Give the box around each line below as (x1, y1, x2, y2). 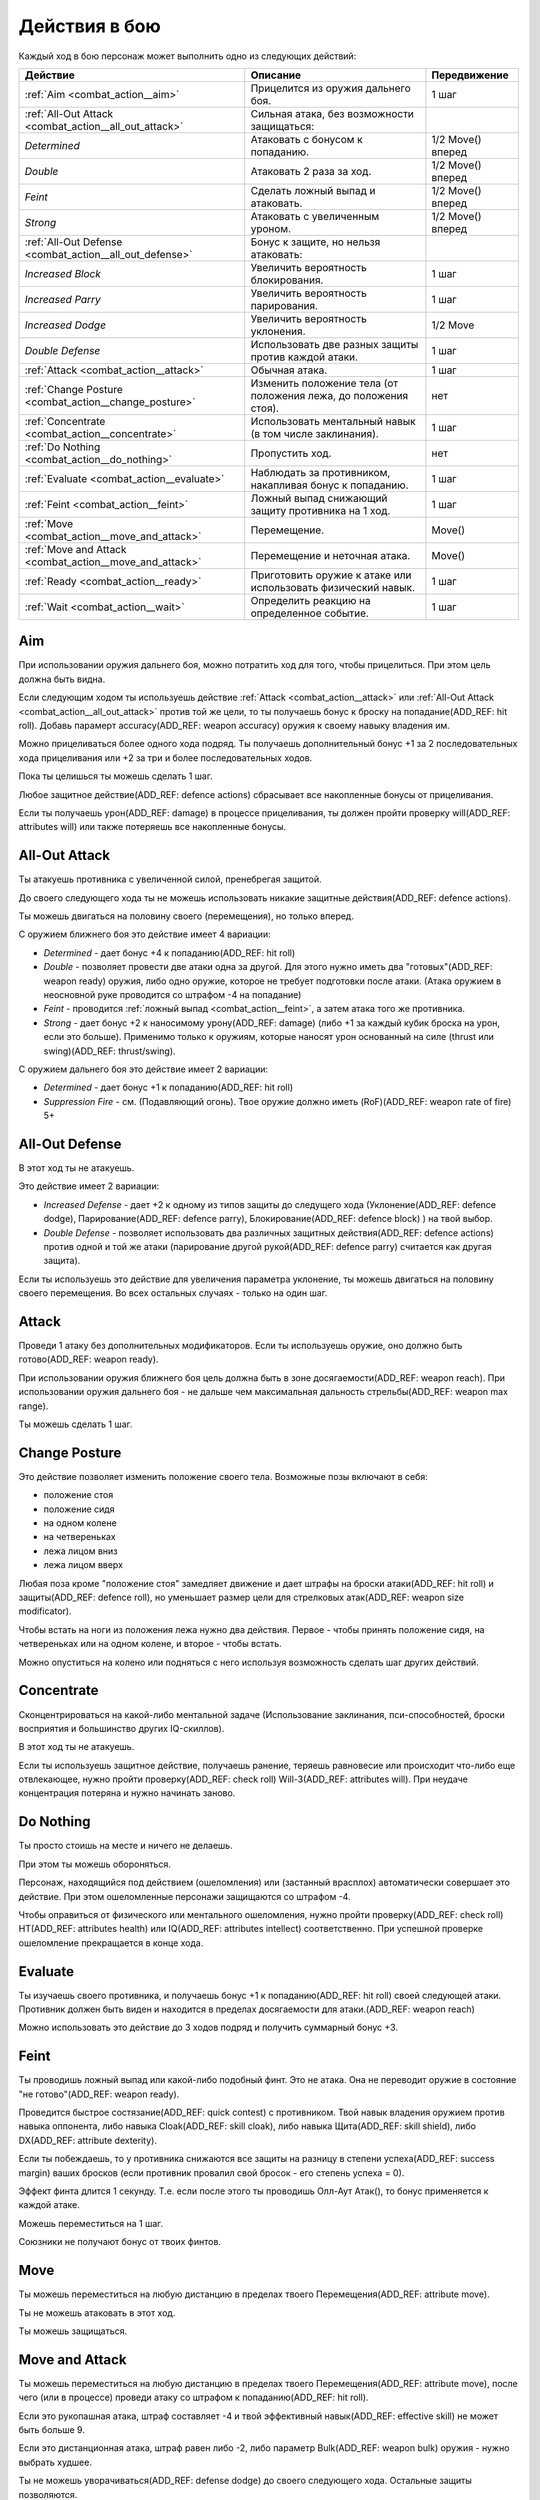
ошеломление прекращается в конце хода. (18, 1936, 204, 1949)
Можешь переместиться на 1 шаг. (18, 2217, 164, 2229)
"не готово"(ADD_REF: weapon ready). (18, 2088, 180, 2100)
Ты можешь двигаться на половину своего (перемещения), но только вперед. (18, 910, 355, 922)
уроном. (250, 221, 292, 235)
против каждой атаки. (250, 350, 359, 364)
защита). (43, 1255, 81, 1267)
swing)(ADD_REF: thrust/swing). (43, 1045, 176, 1057)
